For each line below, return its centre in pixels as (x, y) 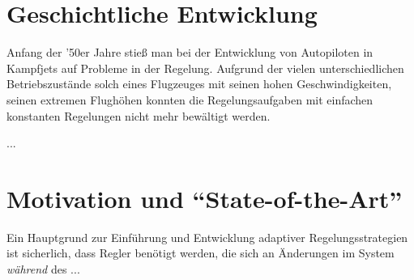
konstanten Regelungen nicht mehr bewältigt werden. (139, 115)
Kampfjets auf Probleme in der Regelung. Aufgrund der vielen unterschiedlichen (205, 68)
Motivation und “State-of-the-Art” (205, 198)
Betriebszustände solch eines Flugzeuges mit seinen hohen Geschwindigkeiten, (199, 84)
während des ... (43, 269)
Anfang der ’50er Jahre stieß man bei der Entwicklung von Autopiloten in (190, 52)
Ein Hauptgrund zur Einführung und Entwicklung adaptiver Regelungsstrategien (207, 237)
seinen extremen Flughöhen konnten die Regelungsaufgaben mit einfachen (190, 99)
